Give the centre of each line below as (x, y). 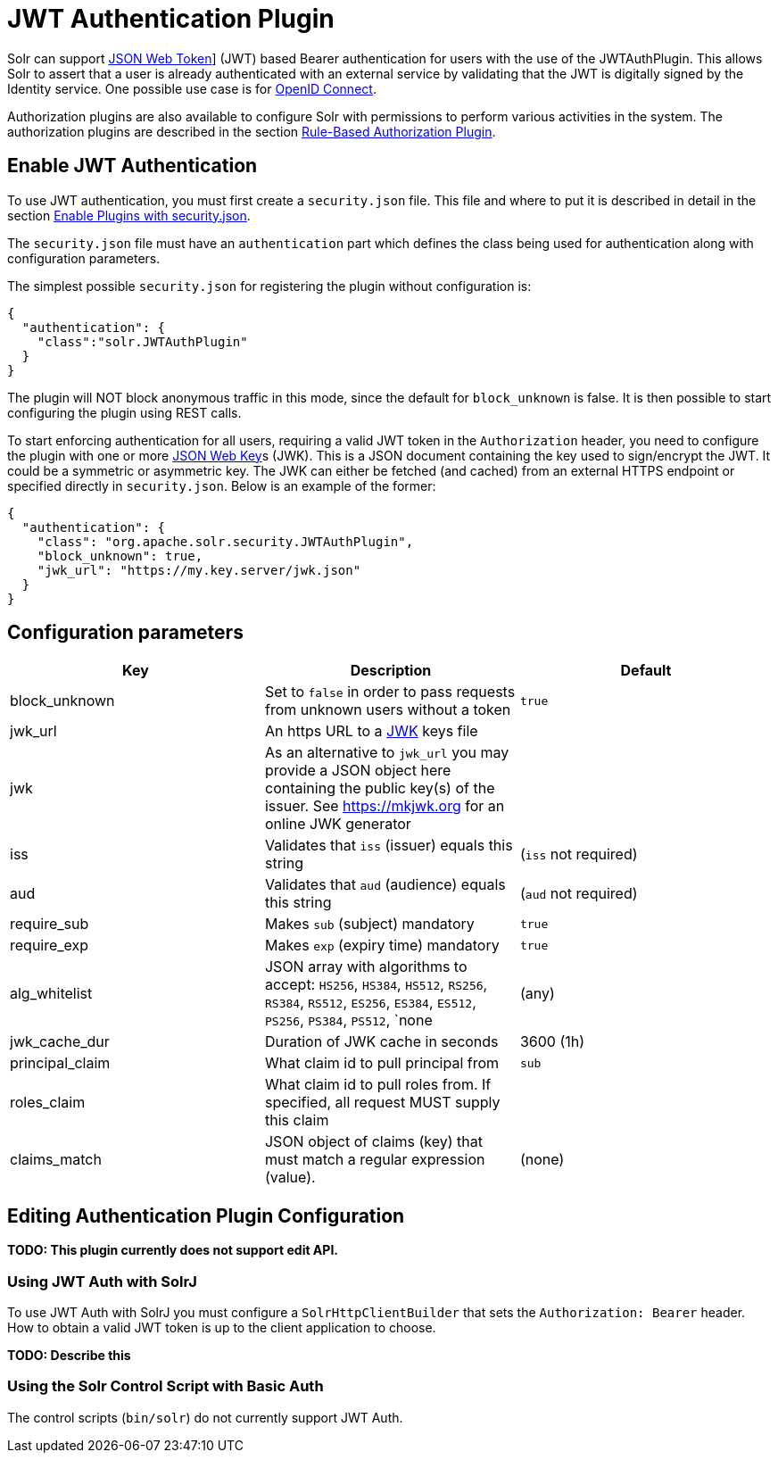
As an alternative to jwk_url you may (387, 753)
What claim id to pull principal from (382, 1063)
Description (391, 671)
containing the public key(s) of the (380, 788)
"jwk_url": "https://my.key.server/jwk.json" (199, 570)
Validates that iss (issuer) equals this (389, 846)
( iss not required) (579, 854)
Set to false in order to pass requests (390, 692)
